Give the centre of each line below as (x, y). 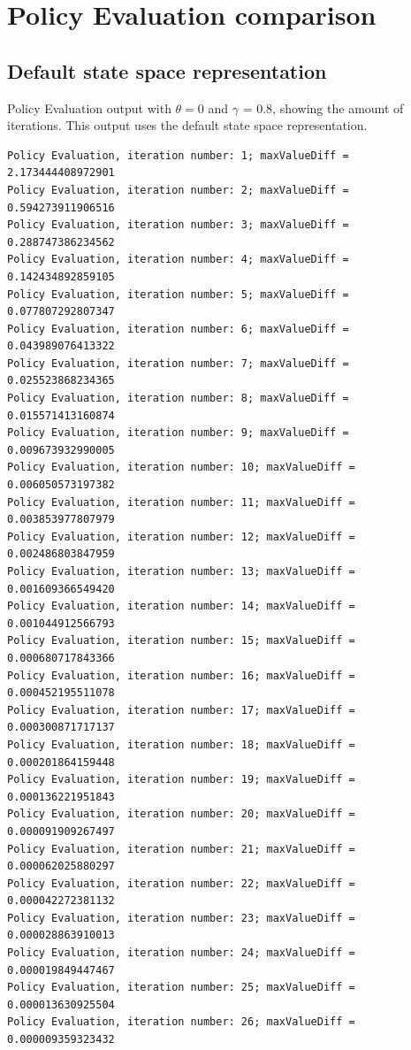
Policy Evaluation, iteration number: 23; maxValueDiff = (181, 918)
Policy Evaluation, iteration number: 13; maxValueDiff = (181, 572)
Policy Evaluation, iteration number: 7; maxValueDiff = (178, 363)
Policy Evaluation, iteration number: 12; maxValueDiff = (181, 536)
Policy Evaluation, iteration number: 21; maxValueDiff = (181, 849)
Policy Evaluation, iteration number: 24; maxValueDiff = (181, 953)
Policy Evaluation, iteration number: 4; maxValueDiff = (178, 260)
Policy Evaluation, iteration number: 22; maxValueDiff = (181, 883)
